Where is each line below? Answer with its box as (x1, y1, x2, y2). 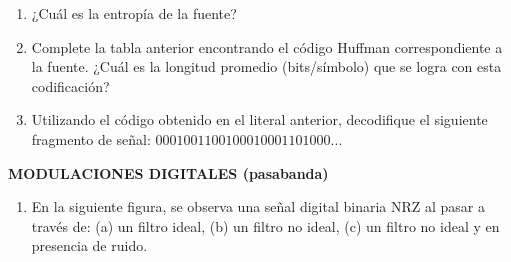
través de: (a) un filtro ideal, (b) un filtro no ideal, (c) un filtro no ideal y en (31, 215, 500, 236)
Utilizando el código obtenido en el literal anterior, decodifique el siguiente (31, 109, 488, 130)
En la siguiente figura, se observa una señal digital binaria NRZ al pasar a (31, 196, 486, 217)
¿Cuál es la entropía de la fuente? (31, 3, 237, 23)
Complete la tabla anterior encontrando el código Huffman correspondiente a (31, 36, 503, 57)
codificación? (31, 75, 110, 96)
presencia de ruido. (31, 235, 148, 256)
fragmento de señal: (31, 128, 151, 149)
